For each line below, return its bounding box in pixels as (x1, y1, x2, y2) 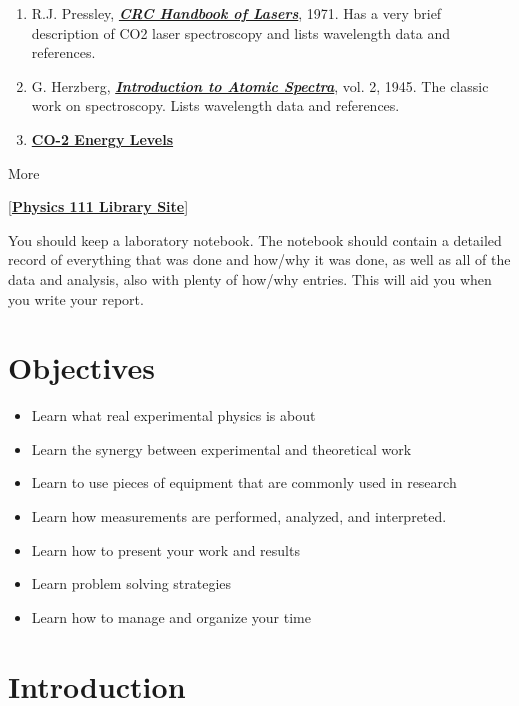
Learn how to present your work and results (31, 539, 300, 560)
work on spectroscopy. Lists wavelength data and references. (31, 95, 400, 116)
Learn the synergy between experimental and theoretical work (31, 438, 412, 459)
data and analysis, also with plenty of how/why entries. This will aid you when (8, 268, 492, 289)
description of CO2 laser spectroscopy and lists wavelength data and (31, 22, 451, 43)
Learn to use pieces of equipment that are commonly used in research (31, 472, 457, 493)
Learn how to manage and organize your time (31, 606, 311, 627)
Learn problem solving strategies (31, 573, 232, 594)
